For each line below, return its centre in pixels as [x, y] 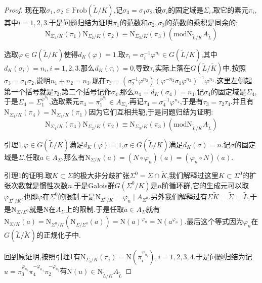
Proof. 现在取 [25, 10]
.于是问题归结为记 [223, 257]
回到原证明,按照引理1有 [42, 257]
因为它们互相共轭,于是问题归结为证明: [151, 112]
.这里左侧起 [233, 80]
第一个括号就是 [29, 91]
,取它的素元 [230, 10]
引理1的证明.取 [28, 175]
